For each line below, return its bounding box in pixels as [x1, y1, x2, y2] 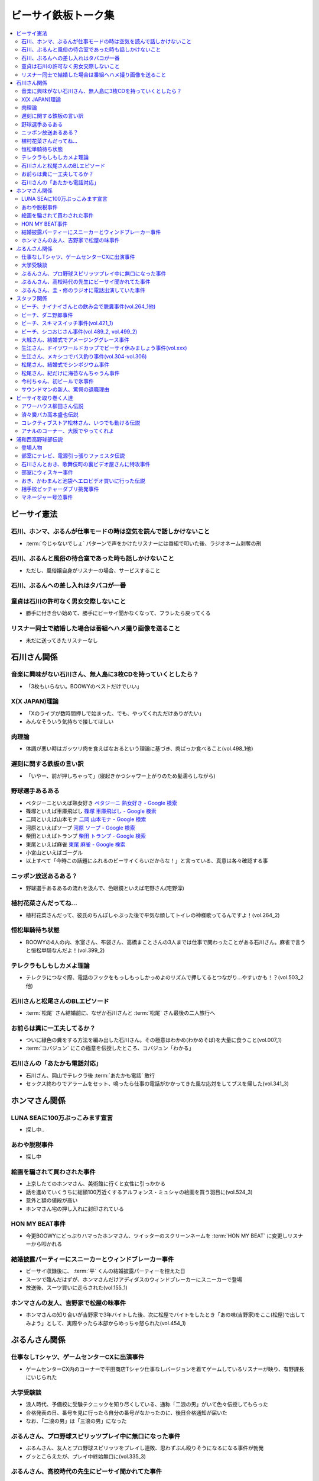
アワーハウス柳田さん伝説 [21, 403, 84, 410]
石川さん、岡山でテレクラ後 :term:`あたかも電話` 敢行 [25, 1072, 155, 1079]
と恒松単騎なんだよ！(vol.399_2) [25, 947, 105, 954]
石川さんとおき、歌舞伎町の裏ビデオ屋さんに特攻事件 [21, 460, 151, 467]
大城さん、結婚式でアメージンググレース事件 [21, 336, 130, 343]
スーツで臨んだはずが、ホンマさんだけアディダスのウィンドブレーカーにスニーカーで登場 [25, 1275, 242, 1283]
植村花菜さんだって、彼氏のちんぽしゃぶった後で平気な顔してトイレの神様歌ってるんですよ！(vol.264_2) [25, 911, 280, 918]
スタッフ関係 [16, 295, 47, 302]
